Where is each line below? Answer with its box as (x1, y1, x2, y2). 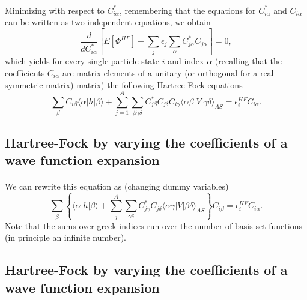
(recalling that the (214, 55, 282, 67)
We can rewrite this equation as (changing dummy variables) (5, 180, 229, 193)
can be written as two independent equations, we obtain (5, 16, 211, 28)
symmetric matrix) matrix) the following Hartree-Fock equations (5, 78, 243, 91)
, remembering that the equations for (119, 4, 256, 16)
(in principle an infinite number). (5, 231, 126, 244)
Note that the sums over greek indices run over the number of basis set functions (5, 219, 302, 232)
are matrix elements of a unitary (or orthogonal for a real (62, 67, 274, 79)
